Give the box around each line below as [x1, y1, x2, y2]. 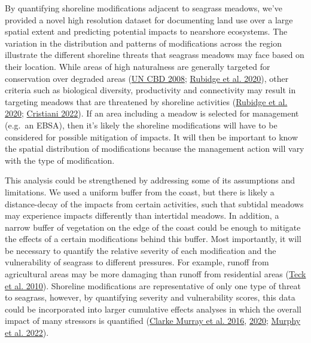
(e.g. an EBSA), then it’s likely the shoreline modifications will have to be [5, 118, 278, 131]
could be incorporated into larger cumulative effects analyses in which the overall [5, 302, 301, 315]
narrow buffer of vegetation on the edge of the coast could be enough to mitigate [5, 220, 301, 233]
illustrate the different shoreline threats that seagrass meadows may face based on [5, 48, 304, 61]
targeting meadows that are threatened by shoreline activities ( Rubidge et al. [5, 95, 288, 108]
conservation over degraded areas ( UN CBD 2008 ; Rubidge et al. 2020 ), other [5, 72, 289, 84]
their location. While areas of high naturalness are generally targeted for [5, 60, 270, 72]
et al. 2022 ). [5, 326, 49, 339]
